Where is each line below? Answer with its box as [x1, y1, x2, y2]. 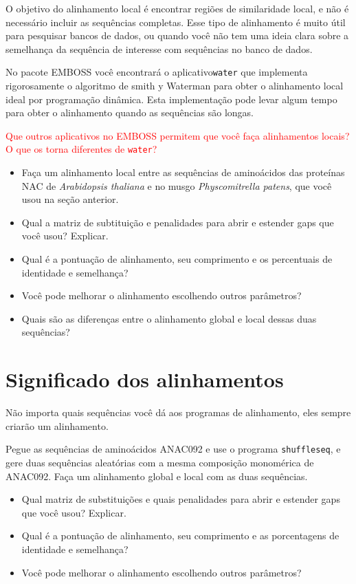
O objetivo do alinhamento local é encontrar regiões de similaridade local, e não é [5, 1, 349, 15]
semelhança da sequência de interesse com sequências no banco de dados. [5, 41, 313, 56]
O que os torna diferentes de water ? [5, 142, 157, 156]
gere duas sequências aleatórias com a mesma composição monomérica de [5, 455, 314, 469]
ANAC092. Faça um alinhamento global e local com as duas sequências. [5, 468, 308, 483]
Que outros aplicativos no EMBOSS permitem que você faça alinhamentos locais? [5, 128, 350, 142]
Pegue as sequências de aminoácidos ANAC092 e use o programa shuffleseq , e [5, 442, 341, 456]
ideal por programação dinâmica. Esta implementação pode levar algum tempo [5, 91, 337, 106]
